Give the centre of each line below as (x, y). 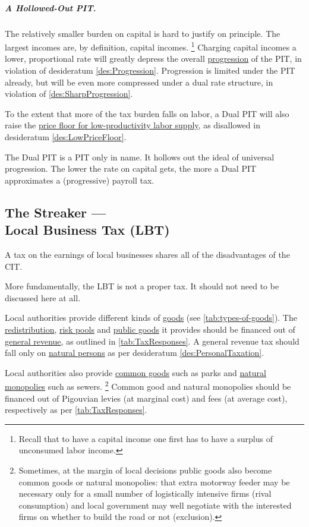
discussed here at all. (43, 297)
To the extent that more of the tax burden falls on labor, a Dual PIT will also (147, 113)
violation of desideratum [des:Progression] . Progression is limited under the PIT (150, 70)
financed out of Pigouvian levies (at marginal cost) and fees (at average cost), (146, 398)
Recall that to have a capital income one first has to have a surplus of (146, 438)
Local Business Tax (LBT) (87, 230)
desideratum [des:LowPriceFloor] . (66, 136)
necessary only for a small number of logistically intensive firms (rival (145, 493)
